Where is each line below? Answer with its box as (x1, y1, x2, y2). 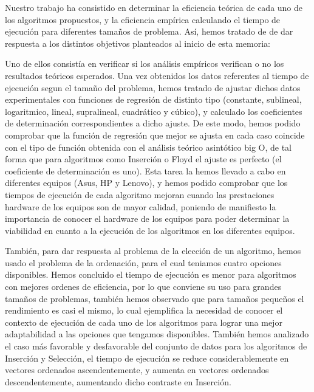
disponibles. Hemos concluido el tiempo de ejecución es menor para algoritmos (5, 268, 296, 281)
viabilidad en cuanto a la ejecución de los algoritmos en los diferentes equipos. (5, 224, 295, 236)
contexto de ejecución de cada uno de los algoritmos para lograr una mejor (5, 315, 282, 328)
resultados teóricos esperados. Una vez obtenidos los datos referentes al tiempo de (5, 69, 309, 81)
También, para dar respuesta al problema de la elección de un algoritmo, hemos (5, 244, 301, 257)
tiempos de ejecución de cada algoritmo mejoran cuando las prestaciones (5, 188, 275, 201)
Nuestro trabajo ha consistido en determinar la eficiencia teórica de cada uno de (5, 1, 303, 13)
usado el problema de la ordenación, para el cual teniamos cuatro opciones (5, 256, 282, 269)
